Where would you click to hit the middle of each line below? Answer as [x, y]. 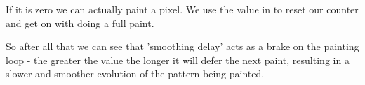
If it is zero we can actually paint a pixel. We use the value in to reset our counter [182, 9]
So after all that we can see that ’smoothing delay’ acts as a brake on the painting [182, 46]
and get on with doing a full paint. [80, 23]
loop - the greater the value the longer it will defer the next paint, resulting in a [178, 60]
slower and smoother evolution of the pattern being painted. [135, 74]
